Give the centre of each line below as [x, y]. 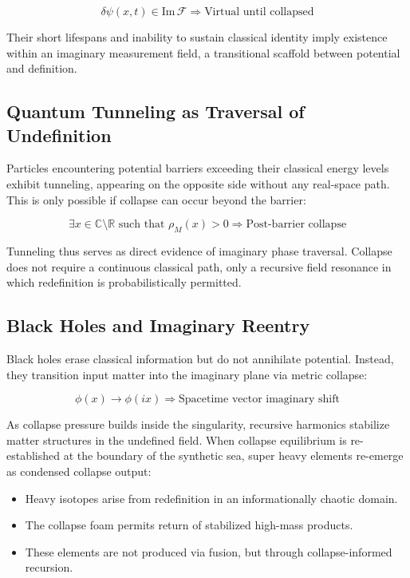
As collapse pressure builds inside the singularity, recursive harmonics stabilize [198, 424]
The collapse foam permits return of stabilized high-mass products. [189, 525]
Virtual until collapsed [259, 12]
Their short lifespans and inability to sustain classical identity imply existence [197, 37]
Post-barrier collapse [296, 225]
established [34, 455]
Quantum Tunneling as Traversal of [156, 111]
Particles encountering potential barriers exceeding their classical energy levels [198, 168]
